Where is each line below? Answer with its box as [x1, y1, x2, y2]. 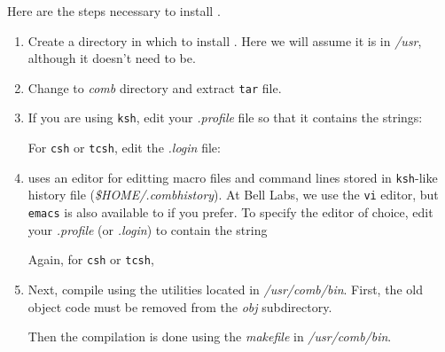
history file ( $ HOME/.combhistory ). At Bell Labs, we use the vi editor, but [27, 185, 439, 204]
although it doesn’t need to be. [27, 49, 196, 67]
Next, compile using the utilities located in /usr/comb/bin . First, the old [27, 279, 423, 298]
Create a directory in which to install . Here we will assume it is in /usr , [27, 31, 422, 50]
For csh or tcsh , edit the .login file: [27, 138, 221, 157]
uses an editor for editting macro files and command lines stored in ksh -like [27, 168, 438, 186]
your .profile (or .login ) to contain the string [27, 220, 268, 239]
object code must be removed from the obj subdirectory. [27, 297, 332, 316]
